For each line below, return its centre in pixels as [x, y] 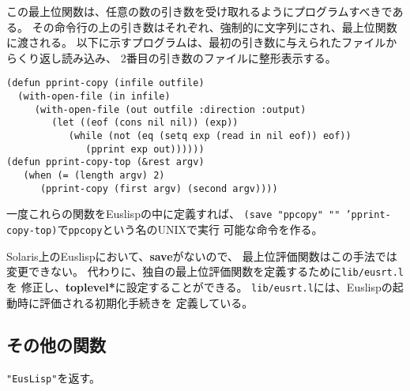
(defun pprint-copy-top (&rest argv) [105, 162]
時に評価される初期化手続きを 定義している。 [135, 302]
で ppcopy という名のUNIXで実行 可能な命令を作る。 [190, 229]
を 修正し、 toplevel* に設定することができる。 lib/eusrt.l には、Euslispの [199, 286]
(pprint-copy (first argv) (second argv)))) [159, 188]
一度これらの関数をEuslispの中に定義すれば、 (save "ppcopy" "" [173, 214]
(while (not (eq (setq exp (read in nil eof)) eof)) [210, 136]
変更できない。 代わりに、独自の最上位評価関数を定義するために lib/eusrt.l [205, 271]
